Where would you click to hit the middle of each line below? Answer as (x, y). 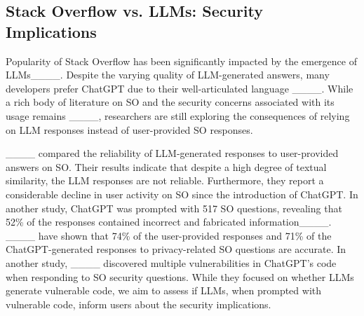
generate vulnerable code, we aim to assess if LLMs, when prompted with (164, 290)
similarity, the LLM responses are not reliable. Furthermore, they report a (165, 180)
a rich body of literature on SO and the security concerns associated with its (170, 102)
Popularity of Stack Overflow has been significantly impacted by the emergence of (181, 61)
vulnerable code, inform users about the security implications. (139, 304)
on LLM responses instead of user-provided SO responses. (129, 129)
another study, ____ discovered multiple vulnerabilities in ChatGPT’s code (171, 262)
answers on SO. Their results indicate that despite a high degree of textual (166, 166)
